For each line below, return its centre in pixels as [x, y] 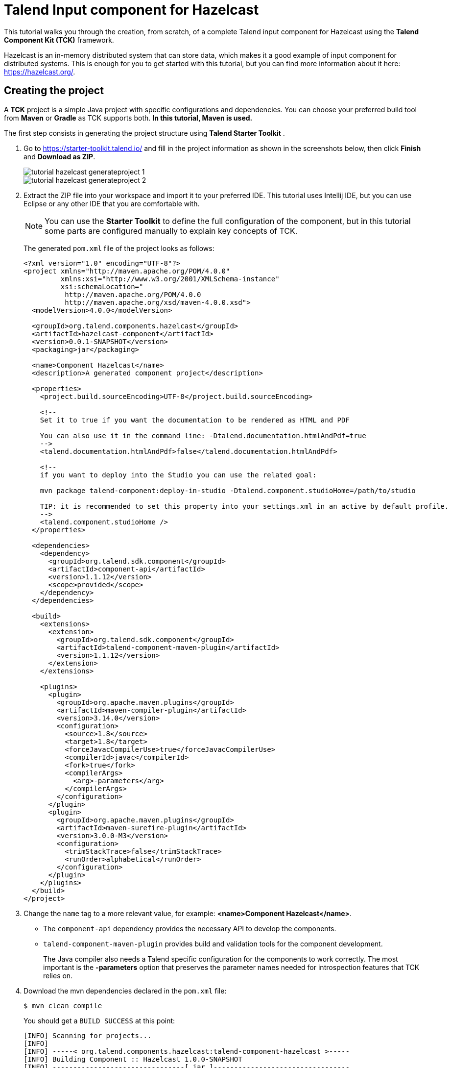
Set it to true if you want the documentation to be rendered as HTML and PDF [195, 420]
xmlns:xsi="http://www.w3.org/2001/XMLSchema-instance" [170, 279]
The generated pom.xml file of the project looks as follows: [119, 248]
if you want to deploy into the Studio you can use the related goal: [178, 475]
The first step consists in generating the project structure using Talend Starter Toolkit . [144, 133]
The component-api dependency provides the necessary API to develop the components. [190, 928]
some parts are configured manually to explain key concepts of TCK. [171, 231]
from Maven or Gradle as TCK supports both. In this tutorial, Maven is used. [128, 118]
